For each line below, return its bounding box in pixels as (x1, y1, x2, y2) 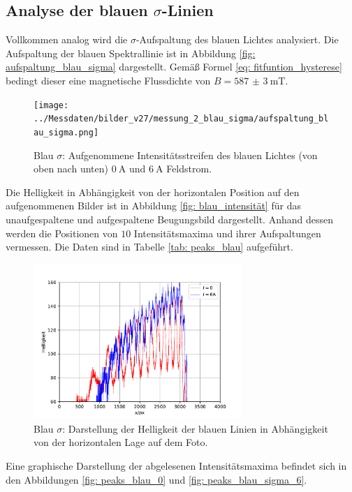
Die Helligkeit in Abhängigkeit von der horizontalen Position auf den (6, 184, 300, 199)
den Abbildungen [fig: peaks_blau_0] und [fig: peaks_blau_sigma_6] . (6, 472, 307, 486)
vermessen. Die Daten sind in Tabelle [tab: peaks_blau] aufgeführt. (6, 239, 293, 254)
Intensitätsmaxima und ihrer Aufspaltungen (133, 225, 321, 240)
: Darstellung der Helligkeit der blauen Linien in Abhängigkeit (62, 421, 328, 435)
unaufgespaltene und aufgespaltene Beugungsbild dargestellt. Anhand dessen (6, 211, 333, 226)
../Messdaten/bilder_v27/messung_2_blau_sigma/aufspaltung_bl (34, 114, 329, 124)
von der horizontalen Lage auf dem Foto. (34, 435, 208, 449)
